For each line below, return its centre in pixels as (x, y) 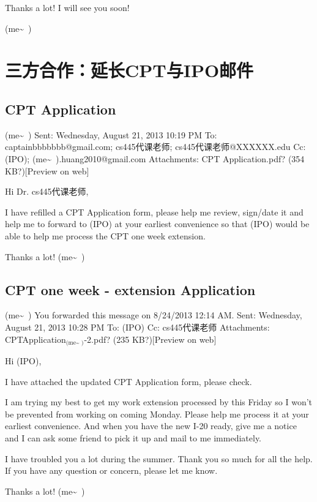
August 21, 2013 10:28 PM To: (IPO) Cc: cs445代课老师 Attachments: (137, 327)
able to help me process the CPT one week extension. (105, 235)
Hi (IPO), (23, 360)
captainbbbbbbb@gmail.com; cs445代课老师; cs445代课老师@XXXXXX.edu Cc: (155, 147)
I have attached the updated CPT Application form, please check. (129, 381)
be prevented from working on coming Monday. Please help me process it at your (157, 414)
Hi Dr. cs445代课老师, (47, 191)
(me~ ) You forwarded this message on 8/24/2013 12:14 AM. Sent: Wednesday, (154, 315)
